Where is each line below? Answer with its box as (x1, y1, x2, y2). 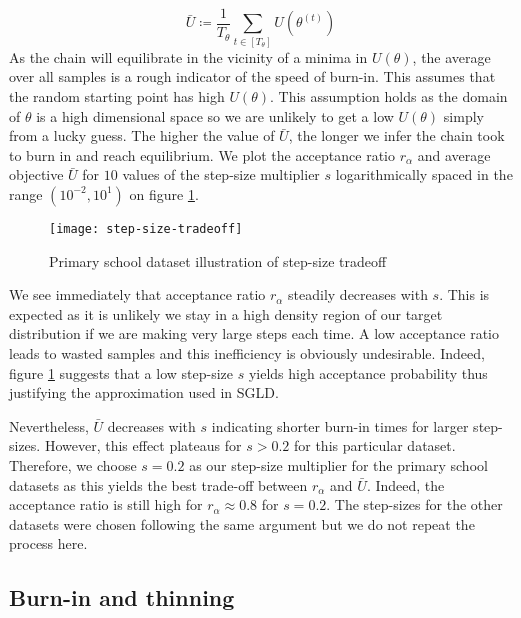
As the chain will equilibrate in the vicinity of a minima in (9, 46, 368, 67)
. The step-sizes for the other (326, 494, 503, 515)
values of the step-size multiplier (122, 164, 320, 185)
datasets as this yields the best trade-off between (9, 474, 308, 495)
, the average (412, 46, 491, 67)
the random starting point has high (9, 85, 225, 106)
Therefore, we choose (9, 454, 137, 475)
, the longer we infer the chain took (288, 125, 505, 146)
